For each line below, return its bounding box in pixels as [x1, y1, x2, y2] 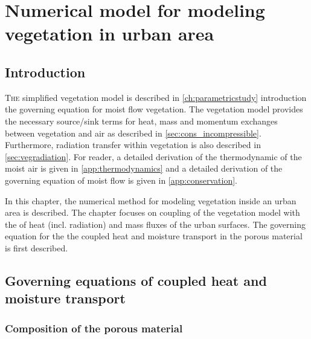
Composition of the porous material [5, 320, 183, 335]
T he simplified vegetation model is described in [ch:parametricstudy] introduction [5, 91, 307, 103]
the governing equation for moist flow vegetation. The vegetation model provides [5, 103, 303, 115]
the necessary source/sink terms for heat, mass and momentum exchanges [5, 114, 278, 127]
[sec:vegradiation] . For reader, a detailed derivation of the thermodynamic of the [5, 150, 302, 163]
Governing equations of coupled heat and [5, 271, 267, 289]
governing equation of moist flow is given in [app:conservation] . [5, 173, 237, 186]
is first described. [5, 241, 68, 254]
